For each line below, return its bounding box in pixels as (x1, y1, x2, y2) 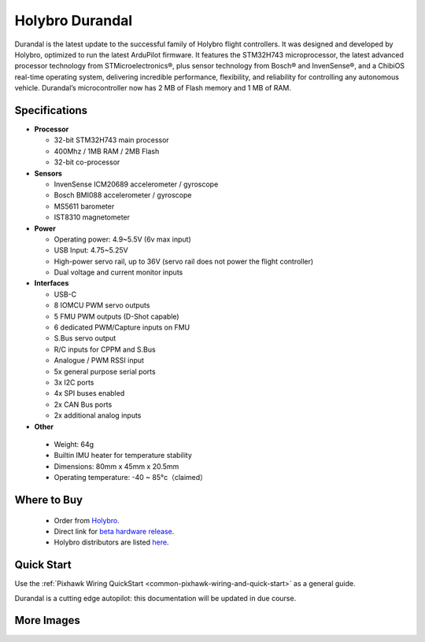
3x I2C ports (54, 378, 94, 387)
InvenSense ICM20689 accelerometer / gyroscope (54, 179, 219, 189)
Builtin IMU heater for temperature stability (54, 451, 193, 460)
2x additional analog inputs (54, 411, 142, 420)
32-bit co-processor (54, 157, 120, 167)
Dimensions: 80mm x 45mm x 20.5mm (54, 461, 179, 471)
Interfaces (34, 279, 69, 288)
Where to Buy (14, 493, 83, 507)
